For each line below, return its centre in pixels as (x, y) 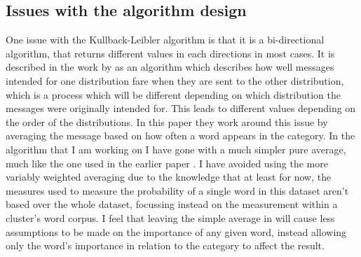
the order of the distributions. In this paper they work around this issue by (167, 121)
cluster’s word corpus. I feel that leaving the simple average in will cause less (170, 217)
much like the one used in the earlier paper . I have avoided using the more (167, 163)
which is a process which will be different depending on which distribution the (173, 94)
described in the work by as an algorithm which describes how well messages (170, 67)
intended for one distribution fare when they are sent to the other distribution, (175, 80)
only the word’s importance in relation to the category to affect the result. (165, 245)
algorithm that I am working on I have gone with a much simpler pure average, (176, 149)
